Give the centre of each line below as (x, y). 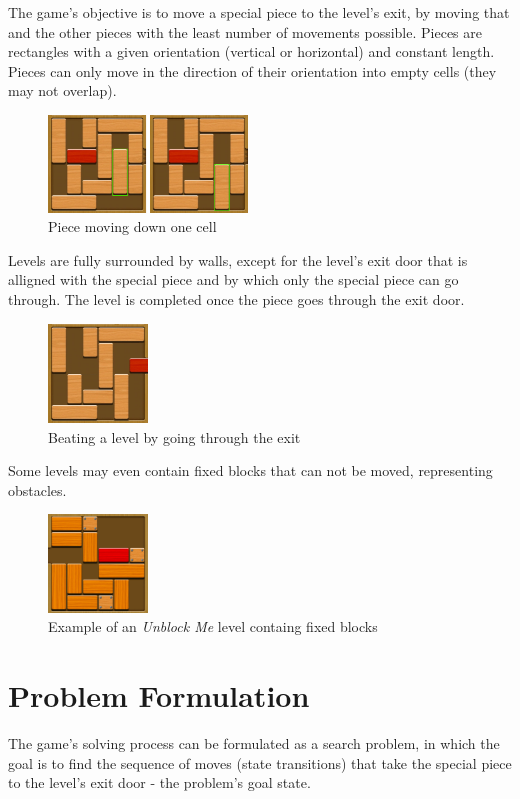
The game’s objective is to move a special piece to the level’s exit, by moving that (259, 12)
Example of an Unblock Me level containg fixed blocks (213, 626)
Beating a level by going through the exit (174, 436)
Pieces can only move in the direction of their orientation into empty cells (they (252, 70)
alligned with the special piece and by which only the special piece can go (233, 279)
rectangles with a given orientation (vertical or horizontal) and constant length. (251, 51)
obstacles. (37, 489)
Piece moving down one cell (132, 226)
